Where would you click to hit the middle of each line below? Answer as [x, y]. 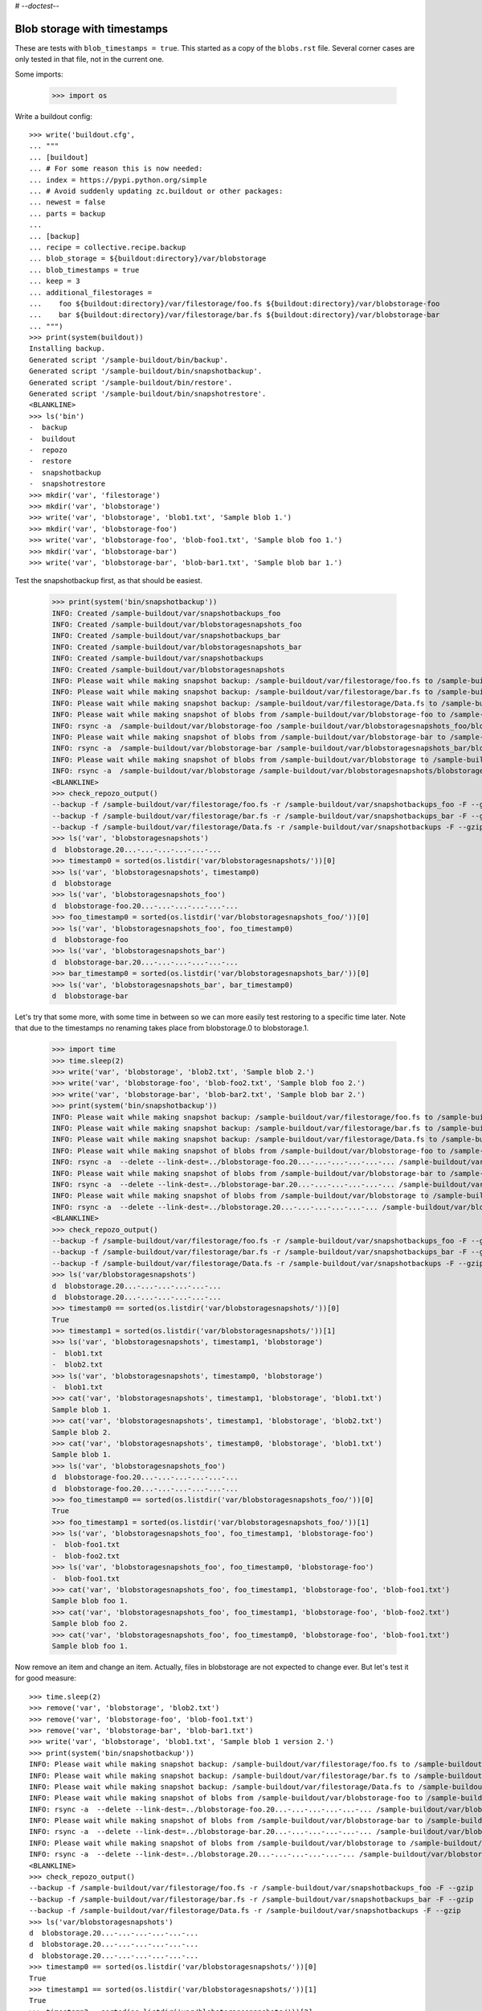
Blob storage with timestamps [92, 29]
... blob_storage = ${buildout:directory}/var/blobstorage [148, 259]
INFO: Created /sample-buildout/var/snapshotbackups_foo [166, 613]
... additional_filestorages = [91, 292]
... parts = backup [67, 214]
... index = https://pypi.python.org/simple [118, 180]
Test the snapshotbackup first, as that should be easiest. [108, 581]
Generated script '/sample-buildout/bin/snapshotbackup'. [146, 371]
